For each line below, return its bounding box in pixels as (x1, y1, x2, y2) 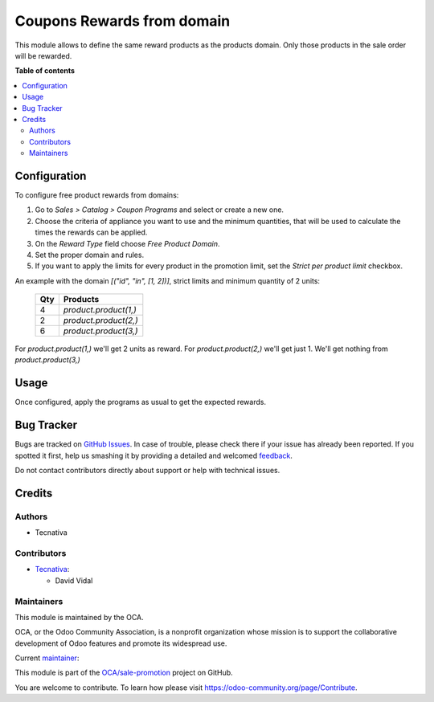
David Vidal (55, 575, 93, 586)
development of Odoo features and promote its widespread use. (14, 639, 227, 648)
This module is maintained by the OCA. (14, 612, 144, 622)
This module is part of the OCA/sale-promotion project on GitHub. (14, 667, 233, 678)
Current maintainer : (14, 653, 80, 663)
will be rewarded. (14, 51, 72, 60)
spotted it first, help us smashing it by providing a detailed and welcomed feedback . (14, 451, 293, 460)
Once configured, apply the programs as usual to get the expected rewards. (14, 398, 267, 407)
